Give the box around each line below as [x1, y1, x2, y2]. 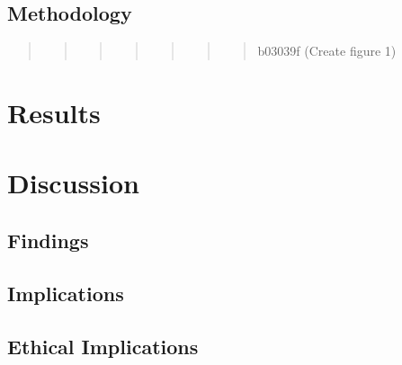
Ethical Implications [7, 332, 199, 360]
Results [7, 93, 101, 130]
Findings [7, 226, 89, 254]
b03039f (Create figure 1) [257, 41, 397, 60]
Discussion [7, 165, 139, 201]
